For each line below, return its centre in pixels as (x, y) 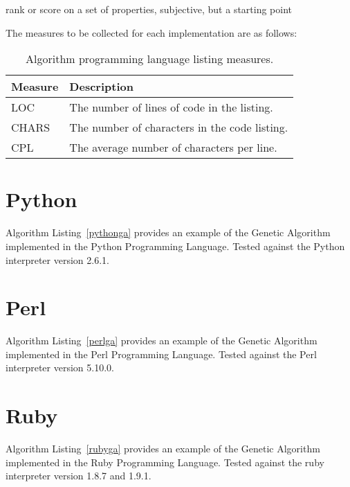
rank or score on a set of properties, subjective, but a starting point (149, 9)
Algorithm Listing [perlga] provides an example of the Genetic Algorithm (162, 340)
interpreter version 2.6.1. (57, 259)
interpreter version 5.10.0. (60, 368)
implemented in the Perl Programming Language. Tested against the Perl (161, 354)
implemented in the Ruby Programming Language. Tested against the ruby (165, 462)
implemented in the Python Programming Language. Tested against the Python (175, 246)
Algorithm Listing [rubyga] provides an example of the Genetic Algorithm (163, 449)
